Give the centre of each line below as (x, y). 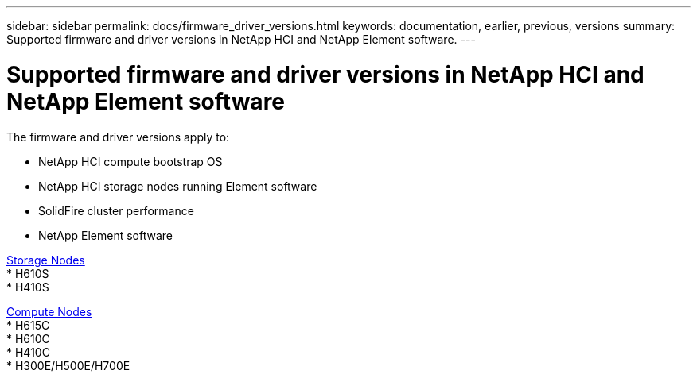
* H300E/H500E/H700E (68, 365)
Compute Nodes (49, 311)
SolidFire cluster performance (116, 210)
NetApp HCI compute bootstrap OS (130, 161)
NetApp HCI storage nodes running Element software (178, 186)
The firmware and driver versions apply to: (118, 137)
